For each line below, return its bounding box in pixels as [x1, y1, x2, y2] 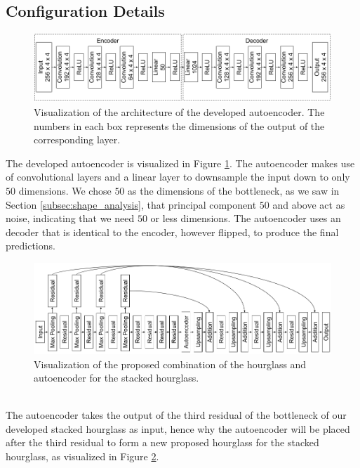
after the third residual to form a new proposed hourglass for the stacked [6, 435, 319, 450]
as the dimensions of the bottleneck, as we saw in [128, 183, 340, 197]
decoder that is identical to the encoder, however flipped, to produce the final [6, 224, 339, 239]
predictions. [6, 238, 55, 253]
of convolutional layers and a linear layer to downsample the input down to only [6, 169, 350, 184]
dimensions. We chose [18, 183, 112, 197]
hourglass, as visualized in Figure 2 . [6, 449, 159, 464]
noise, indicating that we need [6, 211, 135, 226]
